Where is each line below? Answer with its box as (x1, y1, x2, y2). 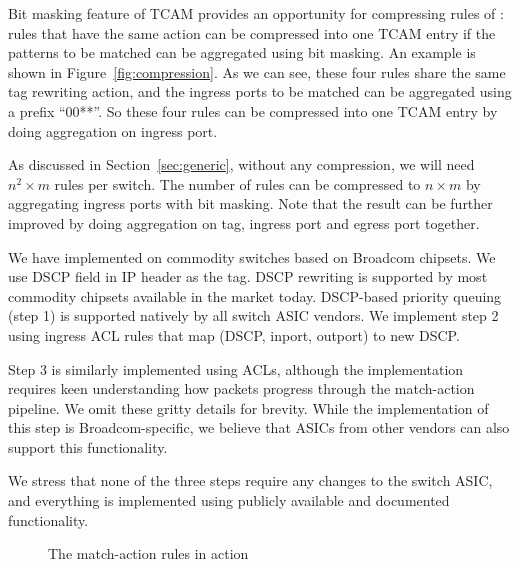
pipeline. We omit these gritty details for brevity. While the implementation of (8, 397, 489, 418)
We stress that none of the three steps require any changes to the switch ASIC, (8, 470, 493, 491)
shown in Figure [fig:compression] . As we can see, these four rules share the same (8, 61, 506, 82)
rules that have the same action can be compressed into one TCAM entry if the (8, 22, 496, 43)
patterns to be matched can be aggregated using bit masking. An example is (8, 42, 476, 63)
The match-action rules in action (48, 543, 249, 564)
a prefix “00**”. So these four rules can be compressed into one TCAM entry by (8, 100, 498, 121)
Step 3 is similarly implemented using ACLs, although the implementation (8, 358, 464, 379)
